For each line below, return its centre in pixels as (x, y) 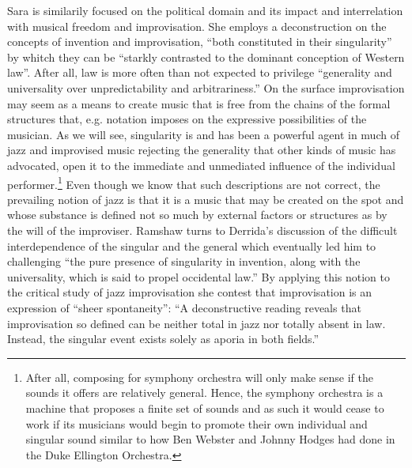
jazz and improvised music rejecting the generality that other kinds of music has (202, 150)
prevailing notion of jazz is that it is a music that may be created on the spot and (206, 199)
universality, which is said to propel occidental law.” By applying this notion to (199, 276)
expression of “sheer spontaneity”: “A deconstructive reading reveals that (184, 307)
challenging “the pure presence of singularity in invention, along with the (184, 261)
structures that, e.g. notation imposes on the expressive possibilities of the (187, 119)
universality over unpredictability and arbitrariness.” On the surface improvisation (206, 87)
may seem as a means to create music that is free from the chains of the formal (199, 103)
